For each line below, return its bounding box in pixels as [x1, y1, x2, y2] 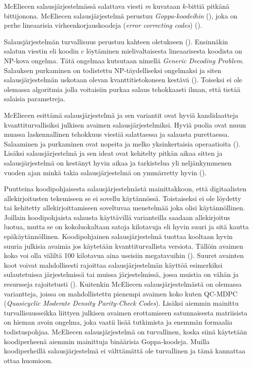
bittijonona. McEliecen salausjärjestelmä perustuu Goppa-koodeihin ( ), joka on [4, 10, 238, 20]
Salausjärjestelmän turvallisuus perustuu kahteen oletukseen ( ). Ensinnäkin [4, 36, 228, 46]
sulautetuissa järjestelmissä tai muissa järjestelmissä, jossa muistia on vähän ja [4, 269, 239, 279]
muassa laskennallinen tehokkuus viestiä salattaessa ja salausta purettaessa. [4, 129, 230, 139]
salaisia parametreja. [4, 93, 65, 104]
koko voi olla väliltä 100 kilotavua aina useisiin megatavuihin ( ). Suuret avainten [4, 250, 244, 260]
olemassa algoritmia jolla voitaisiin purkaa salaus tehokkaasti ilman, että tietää [4, 84, 240, 94]
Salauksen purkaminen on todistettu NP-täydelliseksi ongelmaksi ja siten [4, 65, 221, 75]
